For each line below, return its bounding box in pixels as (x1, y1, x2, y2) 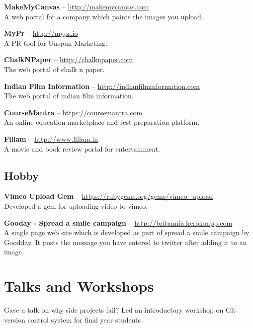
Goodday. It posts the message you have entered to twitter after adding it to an (4, 237, 247, 247)
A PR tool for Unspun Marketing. (4, 37, 107, 48)
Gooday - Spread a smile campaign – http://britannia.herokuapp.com (4, 217, 233, 228)
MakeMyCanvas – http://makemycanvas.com (4, 1, 149, 11)
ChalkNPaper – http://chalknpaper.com (4, 54, 133, 65)
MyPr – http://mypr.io (4, 28, 78, 38)
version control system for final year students (4, 314, 141, 325)
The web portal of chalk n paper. (4, 64, 105, 74)
